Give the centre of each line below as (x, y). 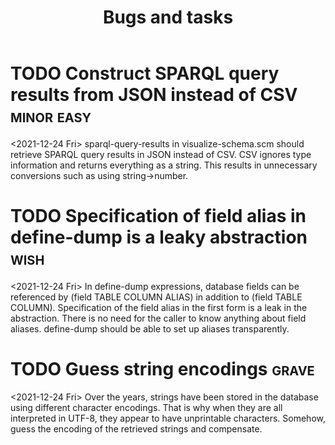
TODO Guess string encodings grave (162, 369)
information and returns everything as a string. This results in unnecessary (164, 165)
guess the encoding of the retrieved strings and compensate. (136, 428)
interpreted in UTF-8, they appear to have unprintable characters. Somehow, (168, 418)
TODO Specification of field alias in (158, 216)
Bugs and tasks (168, 17)
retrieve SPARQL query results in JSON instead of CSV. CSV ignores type (161, 154)
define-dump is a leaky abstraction (159, 237)
